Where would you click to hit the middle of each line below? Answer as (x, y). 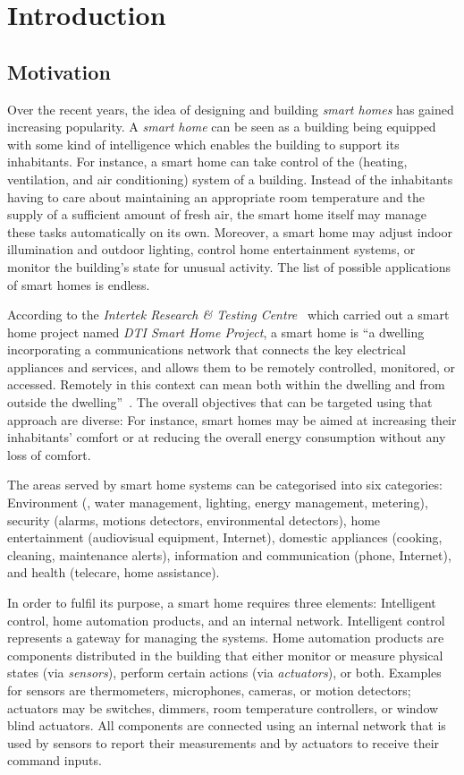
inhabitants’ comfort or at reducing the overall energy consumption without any (227, 437)
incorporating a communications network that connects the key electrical (207, 349)
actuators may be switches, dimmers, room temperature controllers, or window (223, 707)
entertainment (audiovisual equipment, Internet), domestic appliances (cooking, (225, 537)
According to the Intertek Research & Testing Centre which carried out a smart (228, 315)
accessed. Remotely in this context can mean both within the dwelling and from (226, 384)
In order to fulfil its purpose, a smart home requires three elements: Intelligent (222, 603)
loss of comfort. (49, 454)
